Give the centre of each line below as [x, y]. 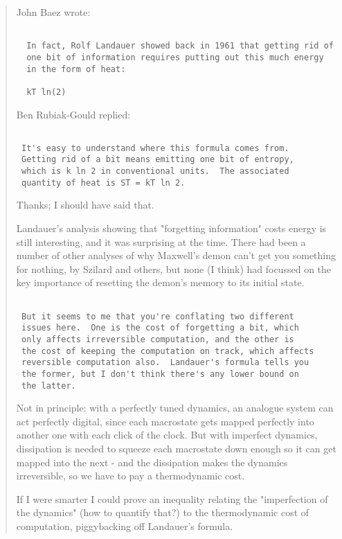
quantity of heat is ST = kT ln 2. [103, 183]
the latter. [48, 386]
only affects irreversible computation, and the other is [157, 339]
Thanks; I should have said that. [85, 205]
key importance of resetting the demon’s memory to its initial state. [160, 282]
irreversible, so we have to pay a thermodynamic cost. [130, 476]
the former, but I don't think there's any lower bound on [160, 374]
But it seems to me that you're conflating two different [157, 316]
